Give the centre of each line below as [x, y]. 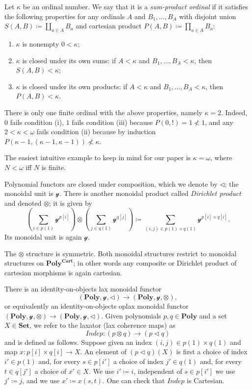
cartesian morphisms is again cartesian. [63, 272]
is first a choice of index [212, 352]
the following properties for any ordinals [65, 16]
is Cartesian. [206, 380]
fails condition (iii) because [112, 122]
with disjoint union [208, 16]
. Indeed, [234, 112]
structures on [24, 263]
